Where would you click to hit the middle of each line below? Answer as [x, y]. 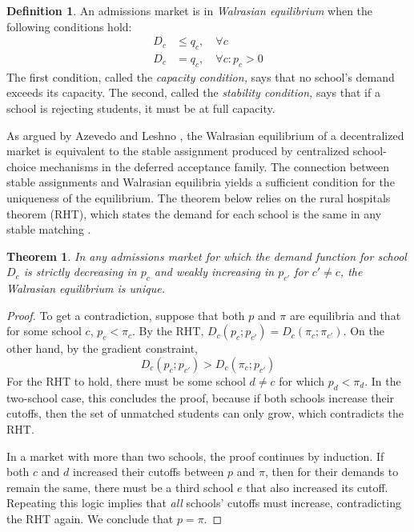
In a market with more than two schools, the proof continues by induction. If [195, 456]
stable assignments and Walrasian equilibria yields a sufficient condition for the [201, 182]
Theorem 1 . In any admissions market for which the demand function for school [207, 256]
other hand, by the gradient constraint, [102, 348]
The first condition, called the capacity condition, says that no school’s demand [201, 76]
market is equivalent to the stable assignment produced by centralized [178, 151]
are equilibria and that [345, 315]
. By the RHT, [168, 331]
